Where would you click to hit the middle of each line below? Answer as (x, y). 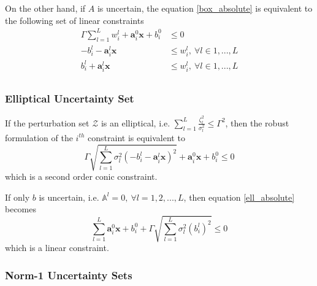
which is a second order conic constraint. (81, 176)
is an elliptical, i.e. (136, 122)
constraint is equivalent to (136, 137)
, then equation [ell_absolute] (239, 197)
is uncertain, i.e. (69, 197)
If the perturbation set (47, 122)
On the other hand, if (45, 8)
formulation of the (39, 137)
